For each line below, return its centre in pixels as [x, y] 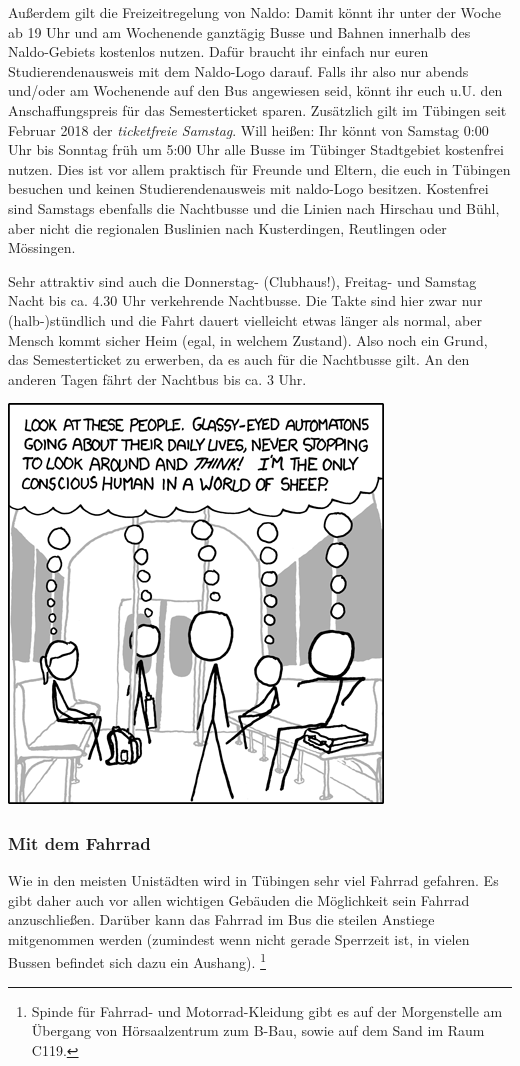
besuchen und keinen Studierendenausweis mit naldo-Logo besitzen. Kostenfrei [248, 188]
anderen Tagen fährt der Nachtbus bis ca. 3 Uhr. [157, 378]
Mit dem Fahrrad [79, 842]
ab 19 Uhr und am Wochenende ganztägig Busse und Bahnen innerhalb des [239, 31]
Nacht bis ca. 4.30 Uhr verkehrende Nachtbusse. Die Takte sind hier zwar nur [245, 300]
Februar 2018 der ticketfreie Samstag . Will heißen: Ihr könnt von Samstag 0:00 [248, 129]
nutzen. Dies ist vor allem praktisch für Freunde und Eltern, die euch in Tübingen [259, 168]
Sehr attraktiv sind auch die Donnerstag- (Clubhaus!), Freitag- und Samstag [242, 280]
